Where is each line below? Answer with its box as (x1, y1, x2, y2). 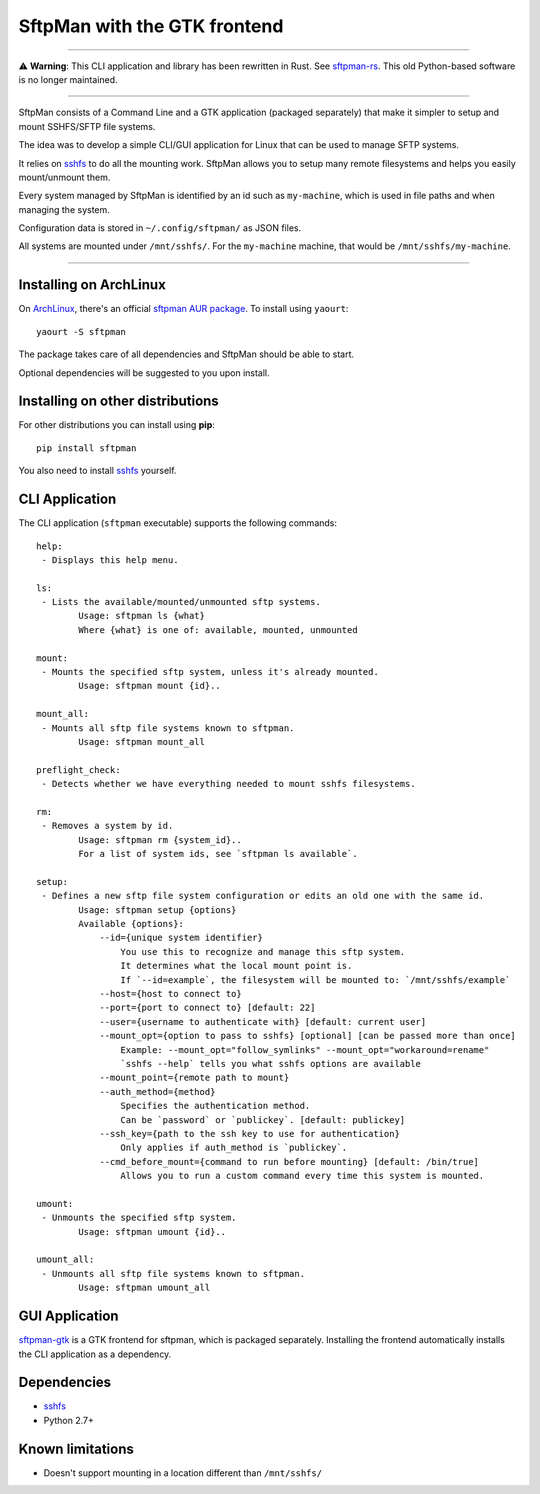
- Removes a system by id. (41, 820, 174, 832)
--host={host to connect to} (99, 988, 242, 1000)
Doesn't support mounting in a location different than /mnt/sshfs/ (43, 1466, 323, 1479)
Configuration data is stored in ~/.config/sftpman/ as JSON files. (18, 222, 302, 234)
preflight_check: (36, 764, 121, 775)
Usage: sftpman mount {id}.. (78, 680, 222, 692)
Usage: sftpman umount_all (78, 1282, 211, 1294)
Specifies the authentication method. (120, 1100, 311, 1112)
